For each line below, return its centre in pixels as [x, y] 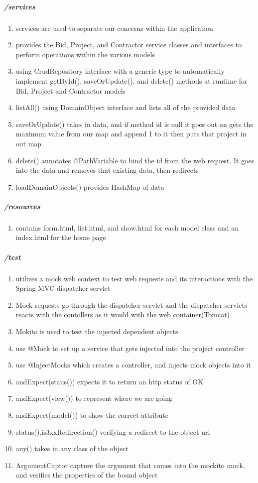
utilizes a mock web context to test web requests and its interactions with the [134, 278]
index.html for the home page [61, 237]
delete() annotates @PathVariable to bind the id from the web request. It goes [135, 160]
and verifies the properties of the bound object [87, 475]
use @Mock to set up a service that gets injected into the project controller [130, 348]
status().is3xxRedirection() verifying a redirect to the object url [113, 431]
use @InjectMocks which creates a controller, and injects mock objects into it [133, 365]
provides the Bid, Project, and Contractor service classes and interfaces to [129, 45]
